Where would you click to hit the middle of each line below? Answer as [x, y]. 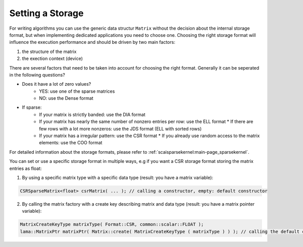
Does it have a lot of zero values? [57, 84]
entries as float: [26, 168]
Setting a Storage [46, 13]
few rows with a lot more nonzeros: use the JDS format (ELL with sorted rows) [120, 129]
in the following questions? [37, 75]
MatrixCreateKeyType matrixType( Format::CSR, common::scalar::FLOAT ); [112, 225]
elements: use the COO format [71, 143]
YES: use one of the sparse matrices [77, 91]
